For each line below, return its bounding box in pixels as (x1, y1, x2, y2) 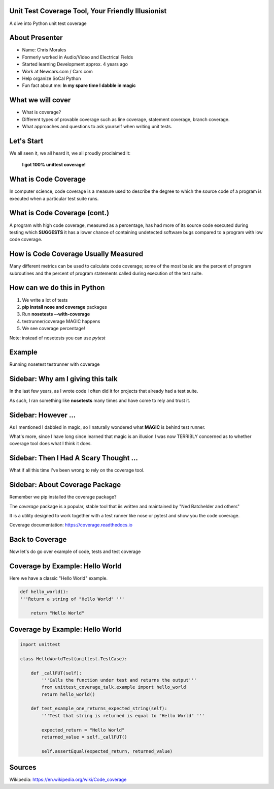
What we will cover (9, 96, 71, 104)
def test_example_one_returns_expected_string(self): (30, 706, 167, 712)
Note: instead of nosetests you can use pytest (9, 335, 106, 341)
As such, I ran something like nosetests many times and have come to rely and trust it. (9, 397, 190, 403)
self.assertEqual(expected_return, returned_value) (41, 748, 173, 754)
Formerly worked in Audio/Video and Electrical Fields (22, 54, 133, 60)
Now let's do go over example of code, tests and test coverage (9, 548, 141, 554)
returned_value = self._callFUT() (41, 734, 127, 740)
